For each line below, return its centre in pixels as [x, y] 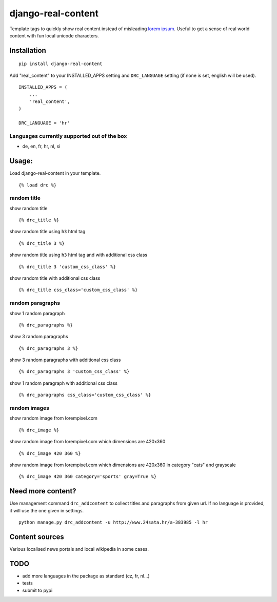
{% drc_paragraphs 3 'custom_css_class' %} [74, 372]
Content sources [37, 537]
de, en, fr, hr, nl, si [41, 147]
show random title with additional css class [55, 278]
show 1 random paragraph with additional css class [64, 383]
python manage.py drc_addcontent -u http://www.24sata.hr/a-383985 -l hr [113, 522]
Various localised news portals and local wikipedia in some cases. [79, 549]
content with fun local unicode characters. [54, 35]
